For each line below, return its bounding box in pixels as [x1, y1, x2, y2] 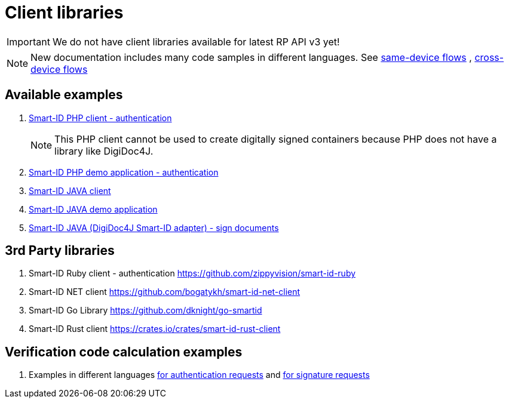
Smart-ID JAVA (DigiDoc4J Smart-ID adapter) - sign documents [29, 222, 279, 233]
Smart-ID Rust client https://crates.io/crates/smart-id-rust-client [29, 324, 281, 334]
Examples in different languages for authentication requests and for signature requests [29, 370, 370, 380]
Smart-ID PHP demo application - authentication [29, 167, 219, 177]
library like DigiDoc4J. [54, 144, 154, 157]
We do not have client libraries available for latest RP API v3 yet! [52, 35, 340, 48]
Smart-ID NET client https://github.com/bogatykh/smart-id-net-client [29, 287, 301, 297]
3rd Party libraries [5, 243, 115, 259]
